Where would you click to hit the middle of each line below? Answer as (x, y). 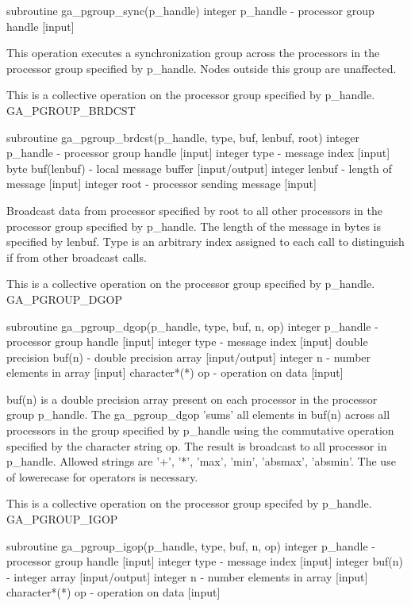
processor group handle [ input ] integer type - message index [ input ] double (187, 341)
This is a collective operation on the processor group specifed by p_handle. (189, 503)
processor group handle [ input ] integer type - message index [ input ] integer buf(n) (205, 561)
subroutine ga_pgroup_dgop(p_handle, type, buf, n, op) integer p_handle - (192, 326)
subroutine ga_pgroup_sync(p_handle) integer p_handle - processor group (190, 10)
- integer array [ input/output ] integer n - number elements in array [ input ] (187, 576)
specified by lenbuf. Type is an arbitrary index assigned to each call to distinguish (205, 242)
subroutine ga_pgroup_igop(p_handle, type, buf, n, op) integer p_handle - (191, 545)
